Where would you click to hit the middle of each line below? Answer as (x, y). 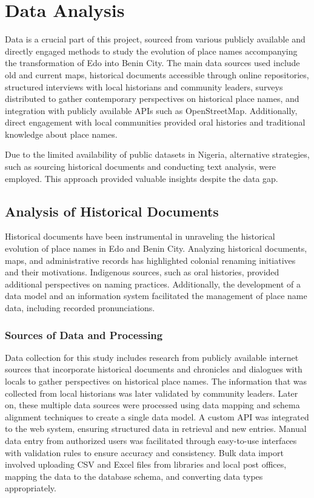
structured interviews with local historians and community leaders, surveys (144, 86)
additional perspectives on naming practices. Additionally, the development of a (153, 284)
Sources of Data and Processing (84, 335)
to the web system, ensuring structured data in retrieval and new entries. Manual (156, 429)
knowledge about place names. (61, 134)
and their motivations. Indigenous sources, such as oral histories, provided (142, 272)
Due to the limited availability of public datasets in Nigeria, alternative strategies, (157, 154)
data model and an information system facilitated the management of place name (156, 296)
